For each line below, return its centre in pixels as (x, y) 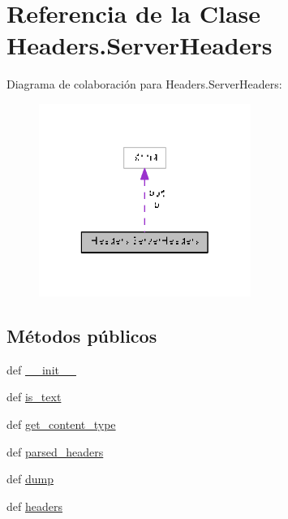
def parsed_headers (55, 451)
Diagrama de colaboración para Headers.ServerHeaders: (144, 84)
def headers (34, 506)
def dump (30, 479)
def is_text (34, 397)
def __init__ (41, 369)
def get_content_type (61, 424)
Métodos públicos (82, 335)
